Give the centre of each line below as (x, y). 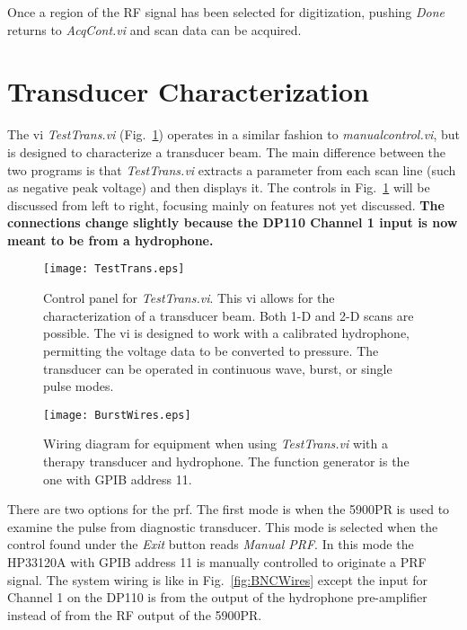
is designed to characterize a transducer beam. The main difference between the (227, 151)
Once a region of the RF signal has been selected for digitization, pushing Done (226, 12)
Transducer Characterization (189, 91)
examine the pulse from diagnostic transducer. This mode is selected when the (223, 526)
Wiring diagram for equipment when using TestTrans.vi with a (216, 444)
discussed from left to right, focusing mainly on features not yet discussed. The (226, 204)
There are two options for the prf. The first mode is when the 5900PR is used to (229, 509)
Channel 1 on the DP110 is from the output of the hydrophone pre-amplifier (217, 597)
